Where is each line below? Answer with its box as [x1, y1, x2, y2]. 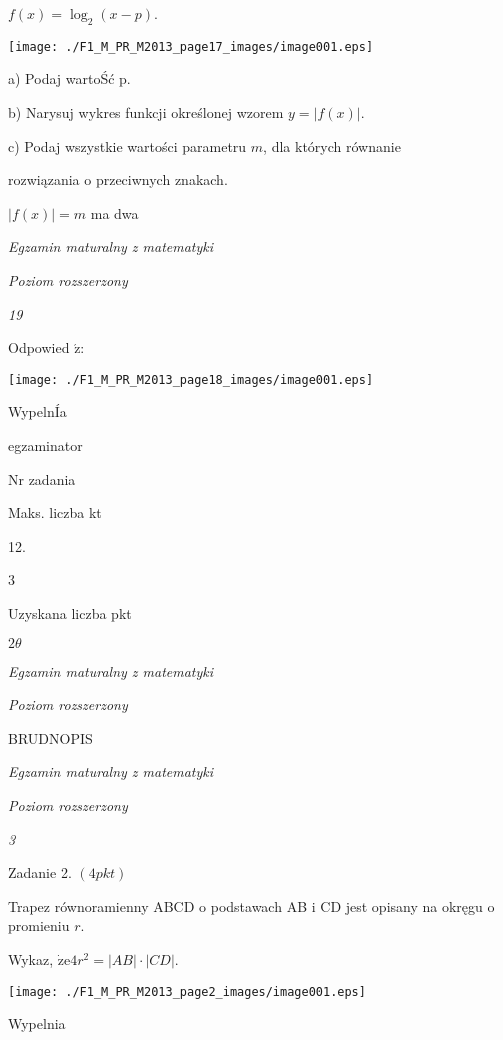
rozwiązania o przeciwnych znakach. [8, 169, 228, 190]
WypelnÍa [8, 401, 67, 422]
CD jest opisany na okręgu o [320, 895, 495, 916]
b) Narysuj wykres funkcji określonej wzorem [8, 102, 284, 123]
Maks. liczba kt [8, 502, 102, 523]
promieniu [8, 915, 70, 936]
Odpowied [8, 337, 70, 358]
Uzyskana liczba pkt [8, 603, 132, 624]
